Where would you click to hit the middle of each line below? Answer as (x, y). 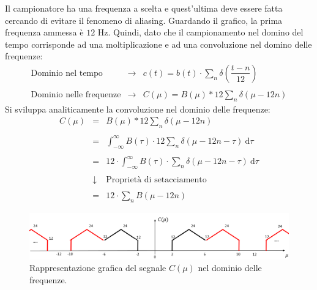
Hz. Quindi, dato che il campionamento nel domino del (200, 32)
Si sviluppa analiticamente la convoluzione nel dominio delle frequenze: (138, 109)
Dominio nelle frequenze (76, 95)
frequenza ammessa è (44, 32)
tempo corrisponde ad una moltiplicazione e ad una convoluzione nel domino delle (158, 44)
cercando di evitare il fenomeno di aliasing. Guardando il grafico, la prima (144, 20)
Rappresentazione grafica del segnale (98, 268)
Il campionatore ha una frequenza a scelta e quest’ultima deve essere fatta (144, 8)
